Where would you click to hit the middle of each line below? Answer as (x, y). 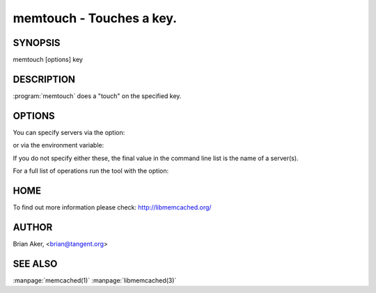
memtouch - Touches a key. (95, 18)
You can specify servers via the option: (69, 132)
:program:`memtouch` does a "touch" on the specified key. (97, 96)
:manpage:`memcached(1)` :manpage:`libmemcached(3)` (95, 280)
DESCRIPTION (44, 79)
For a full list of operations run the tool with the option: (91, 171)
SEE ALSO (35, 263)
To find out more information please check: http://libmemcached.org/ (112, 207)
